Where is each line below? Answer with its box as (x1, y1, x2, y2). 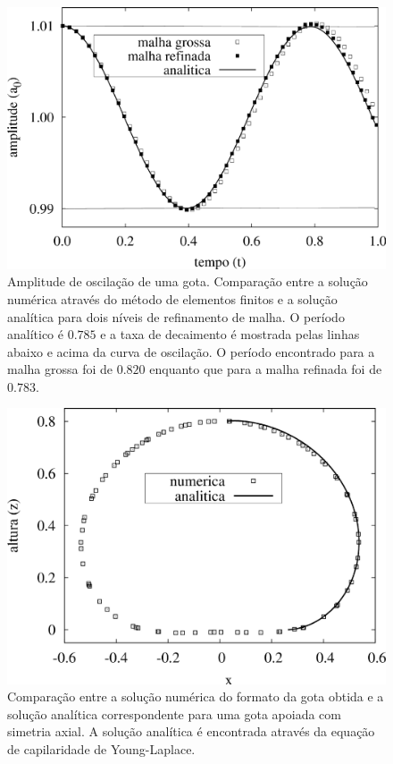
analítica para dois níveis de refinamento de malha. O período (7, 307, 345, 326)
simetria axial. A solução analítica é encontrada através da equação (7, 722, 375, 741)
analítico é (7, 325, 63, 344)
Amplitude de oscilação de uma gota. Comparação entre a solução (7, 272, 368, 291)
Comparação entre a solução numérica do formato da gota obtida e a (7, 687, 384, 706)
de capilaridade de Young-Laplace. (7, 739, 196, 758)
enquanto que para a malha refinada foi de (149, 360, 382, 378)
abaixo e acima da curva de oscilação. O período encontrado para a (7, 342, 375, 361)
